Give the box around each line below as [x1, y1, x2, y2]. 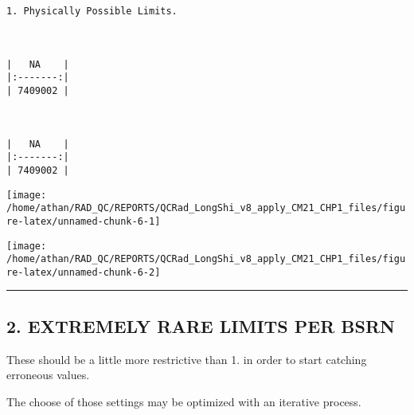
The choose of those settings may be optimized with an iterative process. [6, 393, 361, 409]
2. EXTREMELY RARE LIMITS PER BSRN [6, 313, 395, 338]
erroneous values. [6, 366, 90, 383]
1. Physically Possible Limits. [6, 6, 178, 17]
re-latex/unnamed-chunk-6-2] [6, 266, 161, 278]
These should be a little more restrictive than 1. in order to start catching [6, 350, 367, 367]
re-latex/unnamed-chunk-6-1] [6, 215, 161, 227]
